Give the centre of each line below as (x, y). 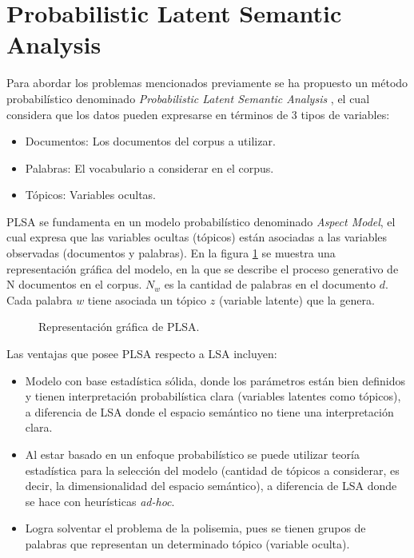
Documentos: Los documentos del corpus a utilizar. (150, 141)
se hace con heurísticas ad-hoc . (100, 501)
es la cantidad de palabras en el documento (270, 284)
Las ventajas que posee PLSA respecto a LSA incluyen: (142, 354)
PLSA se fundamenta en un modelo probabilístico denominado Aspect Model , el (201, 221)
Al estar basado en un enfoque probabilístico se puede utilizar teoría (192, 454)
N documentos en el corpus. (74, 284)
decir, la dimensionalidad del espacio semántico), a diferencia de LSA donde (211, 486)
